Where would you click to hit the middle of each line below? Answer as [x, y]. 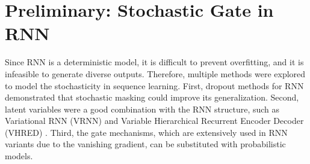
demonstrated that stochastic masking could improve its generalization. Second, [152, 97]
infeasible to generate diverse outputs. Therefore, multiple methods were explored [155, 73]
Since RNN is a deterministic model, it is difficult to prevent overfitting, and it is [154, 62]
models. [19, 156]
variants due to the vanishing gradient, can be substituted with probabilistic [145, 144]
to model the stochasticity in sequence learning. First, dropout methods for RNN [154, 85]
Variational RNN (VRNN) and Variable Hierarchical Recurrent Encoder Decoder [154, 121]
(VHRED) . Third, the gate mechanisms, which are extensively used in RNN [146, 132]
